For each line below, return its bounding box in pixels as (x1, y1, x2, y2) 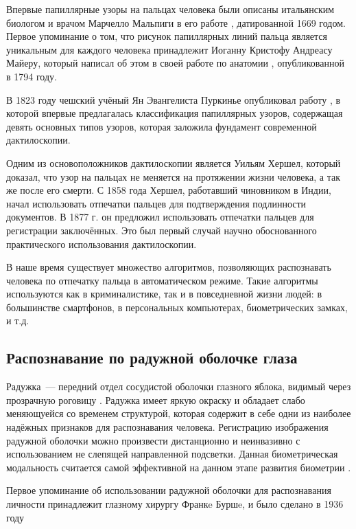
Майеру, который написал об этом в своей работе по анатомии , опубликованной (6, 56, 344, 70)
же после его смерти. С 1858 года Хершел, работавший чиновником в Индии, (6, 183, 331, 197)
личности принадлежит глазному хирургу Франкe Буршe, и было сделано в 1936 (6, 497, 344, 511)
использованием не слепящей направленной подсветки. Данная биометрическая (6, 447, 338, 461)
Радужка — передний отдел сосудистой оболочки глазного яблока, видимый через (6, 379, 351, 394)
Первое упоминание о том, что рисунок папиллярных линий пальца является (6, 29, 327, 43)
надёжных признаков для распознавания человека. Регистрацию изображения (6, 420, 329, 434)
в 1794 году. (6, 69, 57, 83)
